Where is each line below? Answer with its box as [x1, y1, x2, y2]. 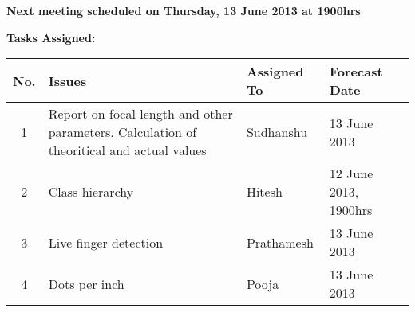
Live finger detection [48, 232, 164, 252]
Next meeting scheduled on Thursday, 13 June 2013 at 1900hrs [6, 2, 361, 18]
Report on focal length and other [48, 104, 233, 123]
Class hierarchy [48, 182, 134, 201]
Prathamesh [246, 232, 314, 252]
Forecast [329, 62, 383, 81]
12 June [329, 164, 373, 183]
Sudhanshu [246, 123, 308, 142]
